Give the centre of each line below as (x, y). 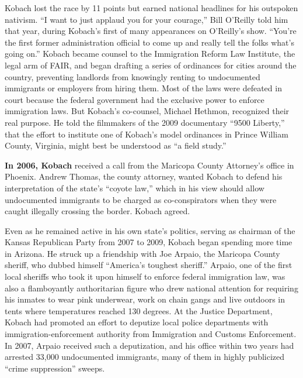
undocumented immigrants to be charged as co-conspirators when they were (141, 199)
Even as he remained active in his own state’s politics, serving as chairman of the (150, 230)
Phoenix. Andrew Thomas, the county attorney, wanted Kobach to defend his (144, 176)
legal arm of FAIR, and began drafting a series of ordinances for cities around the (151, 65)
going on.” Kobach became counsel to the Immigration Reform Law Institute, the (150, 54)
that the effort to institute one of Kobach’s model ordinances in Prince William (147, 134)
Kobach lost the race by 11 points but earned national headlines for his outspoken (151, 8)
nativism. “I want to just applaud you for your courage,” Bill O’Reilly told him (147, 19)
